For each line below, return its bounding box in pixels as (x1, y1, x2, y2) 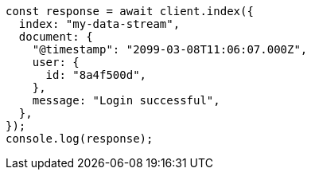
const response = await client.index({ (6, 5, 254, 18)
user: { (32, 56, 80, 68)
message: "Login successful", (32, 94, 220, 107)
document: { (18, 30, 93, 43)
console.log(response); (6, 132, 154, 145)
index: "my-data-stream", (18, 18, 181, 30)
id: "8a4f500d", (45, 68, 147, 81)
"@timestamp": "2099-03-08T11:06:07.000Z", (32, 43, 308, 56)
